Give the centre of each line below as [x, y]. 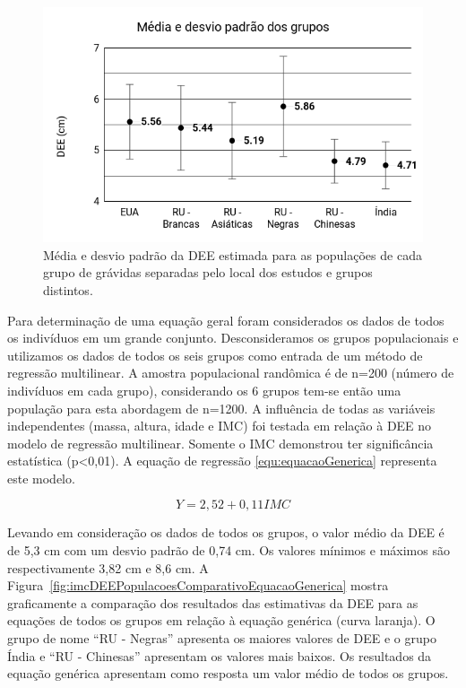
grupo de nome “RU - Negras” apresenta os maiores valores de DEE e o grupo [222, 638]
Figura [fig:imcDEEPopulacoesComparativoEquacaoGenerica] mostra [198, 585]
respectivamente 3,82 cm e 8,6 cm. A [108, 567]
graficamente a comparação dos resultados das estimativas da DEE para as [213, 602]
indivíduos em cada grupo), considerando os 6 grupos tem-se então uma [204, 390]
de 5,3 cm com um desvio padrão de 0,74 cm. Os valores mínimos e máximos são [229, 550]
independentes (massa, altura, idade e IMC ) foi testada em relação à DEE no [220, 426]
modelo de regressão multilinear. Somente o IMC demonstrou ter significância [220, 443]
